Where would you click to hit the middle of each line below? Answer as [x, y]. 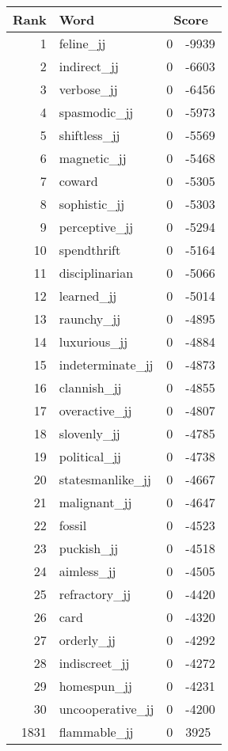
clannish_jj [90, 387]
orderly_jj [87, 640]
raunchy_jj [90, 319]
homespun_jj [95, 686]
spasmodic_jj [96, 112]
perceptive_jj [96, 227]
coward [78, 181]
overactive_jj [95, 410]
